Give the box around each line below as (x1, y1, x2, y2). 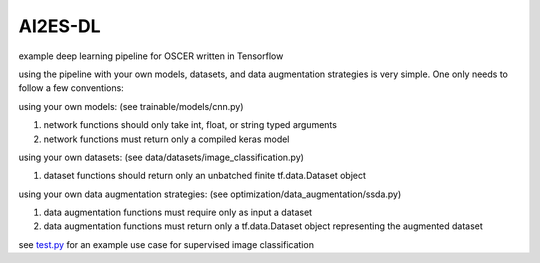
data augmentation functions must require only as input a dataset (43, 206, 313, 219)
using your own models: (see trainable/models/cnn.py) (18, 100, 244, 112)
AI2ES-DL (18, 15, 101, 37)
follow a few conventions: (18, 82, 124, 94)
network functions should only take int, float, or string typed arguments (43, 119, 337, 131)
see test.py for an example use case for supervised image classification (18, 238, 315, 250)
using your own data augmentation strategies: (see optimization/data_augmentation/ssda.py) (18, 188, 402, 200)
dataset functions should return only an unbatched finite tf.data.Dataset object (43, 170, 367, 182)
